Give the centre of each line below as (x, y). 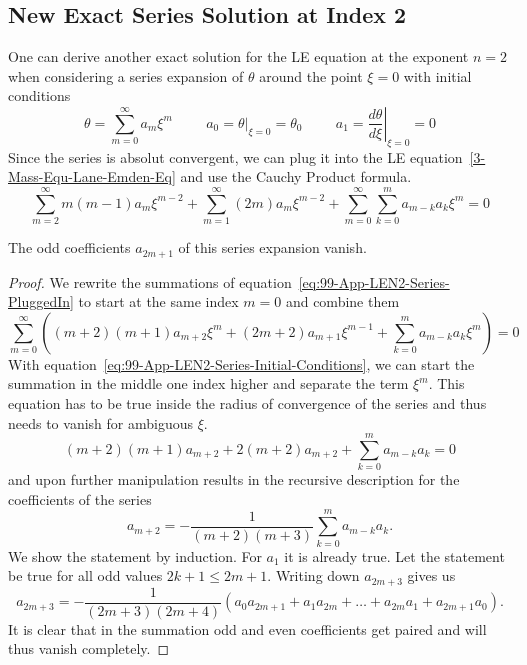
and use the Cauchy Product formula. (296, 176)
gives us (431, 575)
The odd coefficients (69, 247)
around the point (311, 75)
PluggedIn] (41, 301)
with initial (437, 75)
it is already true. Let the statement (394, 555)
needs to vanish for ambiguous (100, 422)
